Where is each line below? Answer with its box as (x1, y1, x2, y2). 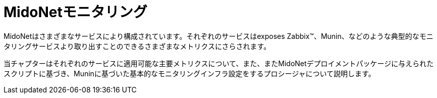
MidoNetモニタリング (4, 4, 147, 21)
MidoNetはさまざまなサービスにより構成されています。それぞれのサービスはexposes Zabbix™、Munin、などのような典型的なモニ (4, 31, 433, 40)
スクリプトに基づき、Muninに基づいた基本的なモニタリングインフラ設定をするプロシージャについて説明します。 (4, 69, 375, 78)
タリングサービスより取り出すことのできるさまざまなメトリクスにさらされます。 (4, 41, 271, 51)
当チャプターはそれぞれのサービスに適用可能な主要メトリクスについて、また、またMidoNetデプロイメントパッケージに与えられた (4, 59, 434, 68)
